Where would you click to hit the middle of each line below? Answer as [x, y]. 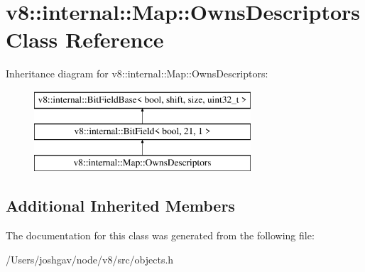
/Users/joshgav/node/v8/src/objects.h [90, 259]
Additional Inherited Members [120, 206]
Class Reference [85, 39]
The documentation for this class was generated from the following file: [160, 235]
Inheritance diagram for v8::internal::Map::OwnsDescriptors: [137, 74]
